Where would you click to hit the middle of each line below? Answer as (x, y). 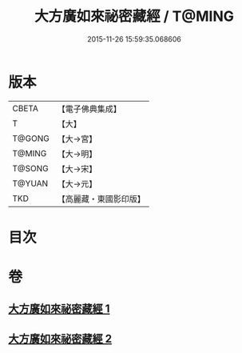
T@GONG (31, 138)
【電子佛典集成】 (89, 109)
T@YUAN (30, 183)
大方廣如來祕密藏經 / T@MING (134, 16)
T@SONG (31, 168)
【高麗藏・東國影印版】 (101, 199)
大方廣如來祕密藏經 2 (60, 338)
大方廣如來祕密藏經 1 (59, 309)
